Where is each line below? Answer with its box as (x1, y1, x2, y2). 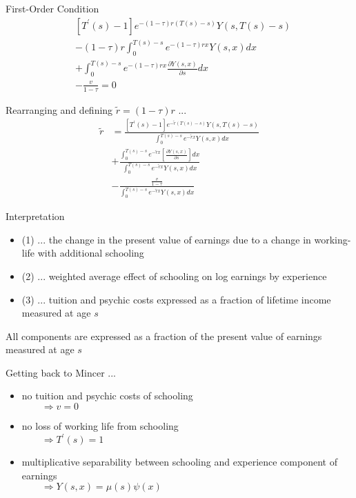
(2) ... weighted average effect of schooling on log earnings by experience (21, 268, 327, 283)
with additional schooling (37, 246, 144, 260)
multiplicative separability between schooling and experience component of (21, 455, 337, 469)
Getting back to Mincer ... (6, 365, 116, 379)
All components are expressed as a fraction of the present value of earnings (6, 328, 322, 343)
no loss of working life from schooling (21, 419, 179, 433)
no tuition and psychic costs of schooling (21, 388, 193, 403)
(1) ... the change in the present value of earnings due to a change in (21, 232, 311, 246)
